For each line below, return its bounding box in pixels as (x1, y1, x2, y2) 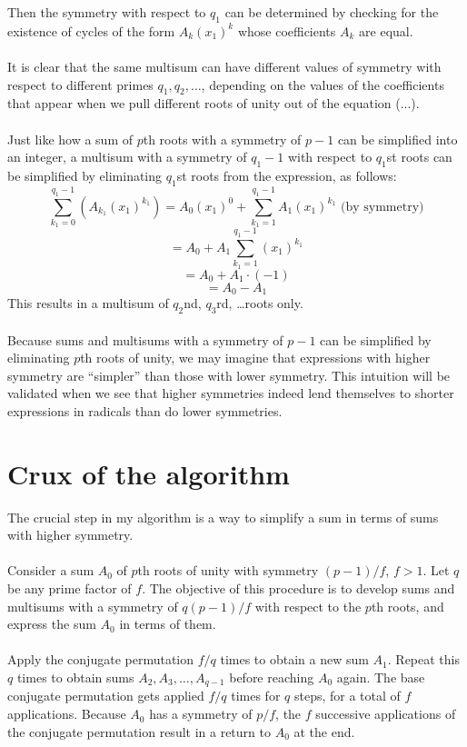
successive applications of (315, 704, 456, 723)
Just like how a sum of (7, 129, 133, 148)
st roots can (386, 147, 452, 166)
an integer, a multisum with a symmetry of (7, 147, 247, 166)
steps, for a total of (293, 686, 401, 705)
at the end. (293, 722, 355, 741)
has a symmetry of (149, 704, 253, 723)
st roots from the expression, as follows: (176, 165, 397, 184)
